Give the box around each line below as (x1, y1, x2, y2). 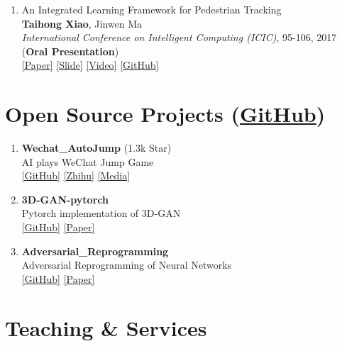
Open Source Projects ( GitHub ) (5, 99, 326, 128)
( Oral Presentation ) (21, 43, 119, 58)
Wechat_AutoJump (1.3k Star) (21, 140, 172, 155)
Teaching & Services (5, 313, 207, 342)
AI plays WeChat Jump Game (21, 154, 154, 169)
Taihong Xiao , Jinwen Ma (21, 16, 143, 30)
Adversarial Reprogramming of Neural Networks (21, 257, 232, 272)
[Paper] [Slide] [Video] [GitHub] (21, 57, 159, 72)
